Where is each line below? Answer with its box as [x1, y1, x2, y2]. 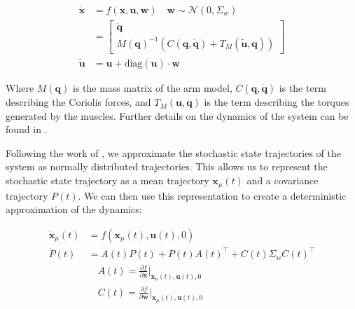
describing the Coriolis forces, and [6, 95, 151, 109]
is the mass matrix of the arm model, [72, 81, 232, 95]
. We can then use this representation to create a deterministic [78, 188, 347, 202]
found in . [6, 122, 48, 137]
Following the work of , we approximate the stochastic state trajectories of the [6, 145, 341, 160]
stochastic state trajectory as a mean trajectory [6, 173, 209, 188]
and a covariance [246, 173, 319, 188]
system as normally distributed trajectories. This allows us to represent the [6, 159, 328, 174]
